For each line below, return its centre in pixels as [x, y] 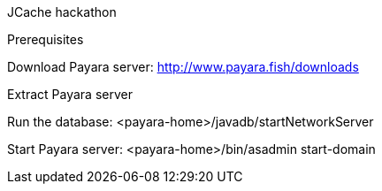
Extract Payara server [70, 94]
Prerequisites [46, 39]
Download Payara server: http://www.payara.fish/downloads [183, 67]
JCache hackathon [62, 12]
